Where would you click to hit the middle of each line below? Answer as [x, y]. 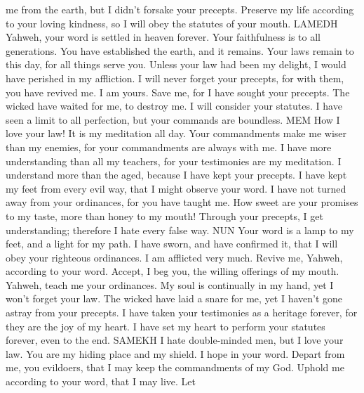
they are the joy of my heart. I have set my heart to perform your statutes [166, 326]
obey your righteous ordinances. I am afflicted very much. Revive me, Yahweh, [174, 257]
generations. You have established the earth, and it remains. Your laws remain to [180, 50]
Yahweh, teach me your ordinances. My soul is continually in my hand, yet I [170, 284]
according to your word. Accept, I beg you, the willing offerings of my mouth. [173, 271]
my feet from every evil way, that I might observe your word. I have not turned [176, 188]
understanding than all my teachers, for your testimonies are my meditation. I [174, 161]
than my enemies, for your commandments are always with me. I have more [169, 147]
